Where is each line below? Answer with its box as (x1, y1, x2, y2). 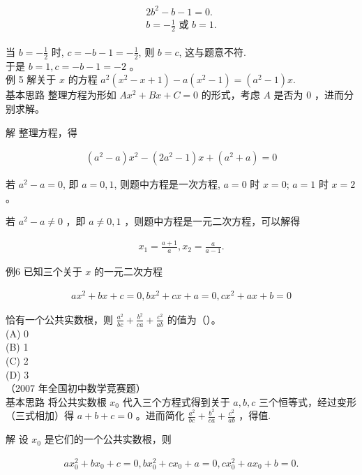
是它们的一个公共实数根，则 (44, 432, 172, 446)
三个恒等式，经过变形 (258, 394, 356, 409)
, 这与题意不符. (179, 44, 247, 59)
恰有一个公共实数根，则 (6, 312, 113, 326)
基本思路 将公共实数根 (6, 394, 107, 409)
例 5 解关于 (6, 72, 56, 87)
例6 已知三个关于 (6, 264, 82, 279)
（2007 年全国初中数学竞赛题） (6, 381, 146, 395)
